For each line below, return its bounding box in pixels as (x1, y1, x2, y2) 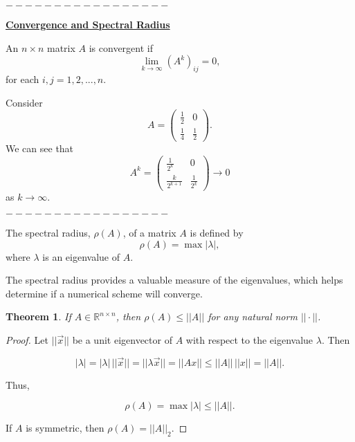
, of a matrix (122, 225, 176, 240)
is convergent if (89, 40, 153, 55)
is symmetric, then (26, 421, 104, 435)
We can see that (6, 140, 74, 155)
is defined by (190, 225, 244, 240)
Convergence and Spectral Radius (6, 17, 170, 31)
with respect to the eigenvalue (185, 333, 313, 347)
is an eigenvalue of (42, 249, 120, 264)
